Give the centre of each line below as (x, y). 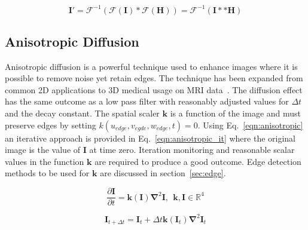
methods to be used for (47, 173)
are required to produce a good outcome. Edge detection (198, 161)
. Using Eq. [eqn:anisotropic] (250, 125)
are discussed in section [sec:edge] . (163, 173)
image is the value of (43, 150)
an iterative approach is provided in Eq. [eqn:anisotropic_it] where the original (150, 138)
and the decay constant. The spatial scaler (82, 113)
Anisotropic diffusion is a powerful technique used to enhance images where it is (151, 66)
